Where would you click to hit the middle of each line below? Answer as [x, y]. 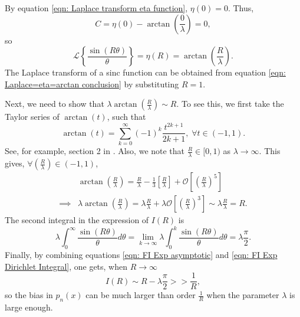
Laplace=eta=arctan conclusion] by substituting [92, 84]
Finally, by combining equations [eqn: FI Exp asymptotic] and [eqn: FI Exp [141, 255]
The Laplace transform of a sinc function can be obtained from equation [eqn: [145, 72]
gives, [15, 163]
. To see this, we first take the [230, 104]
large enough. [29, 307]
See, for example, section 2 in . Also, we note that [95, 151]
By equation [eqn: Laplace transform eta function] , [96, 8]
